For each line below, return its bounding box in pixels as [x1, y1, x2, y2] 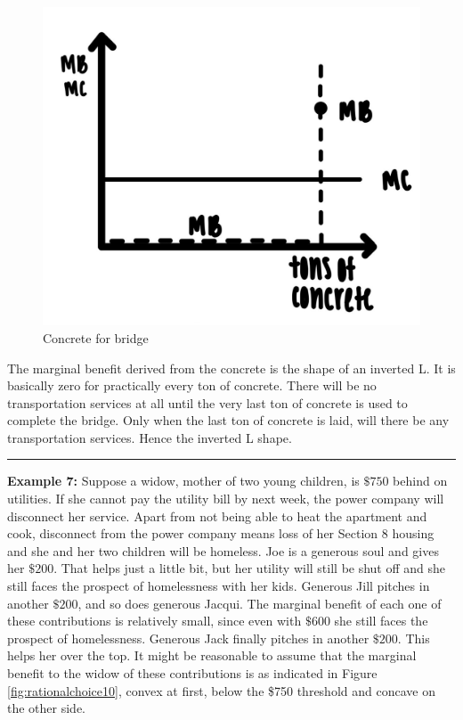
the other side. [7, 699, 86, 717]
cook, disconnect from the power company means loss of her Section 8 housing [7, 524, 435, 543]
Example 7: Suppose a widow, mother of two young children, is [7, 471, 360, 490]
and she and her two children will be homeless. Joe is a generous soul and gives [7, 541, 439, 560]
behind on [393, 471, 448, 490]
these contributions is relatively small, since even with [7, 611, 302, 630]
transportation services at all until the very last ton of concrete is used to [7, 393, 408, 412]
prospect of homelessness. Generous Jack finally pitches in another [7, 628, 370, 647]
